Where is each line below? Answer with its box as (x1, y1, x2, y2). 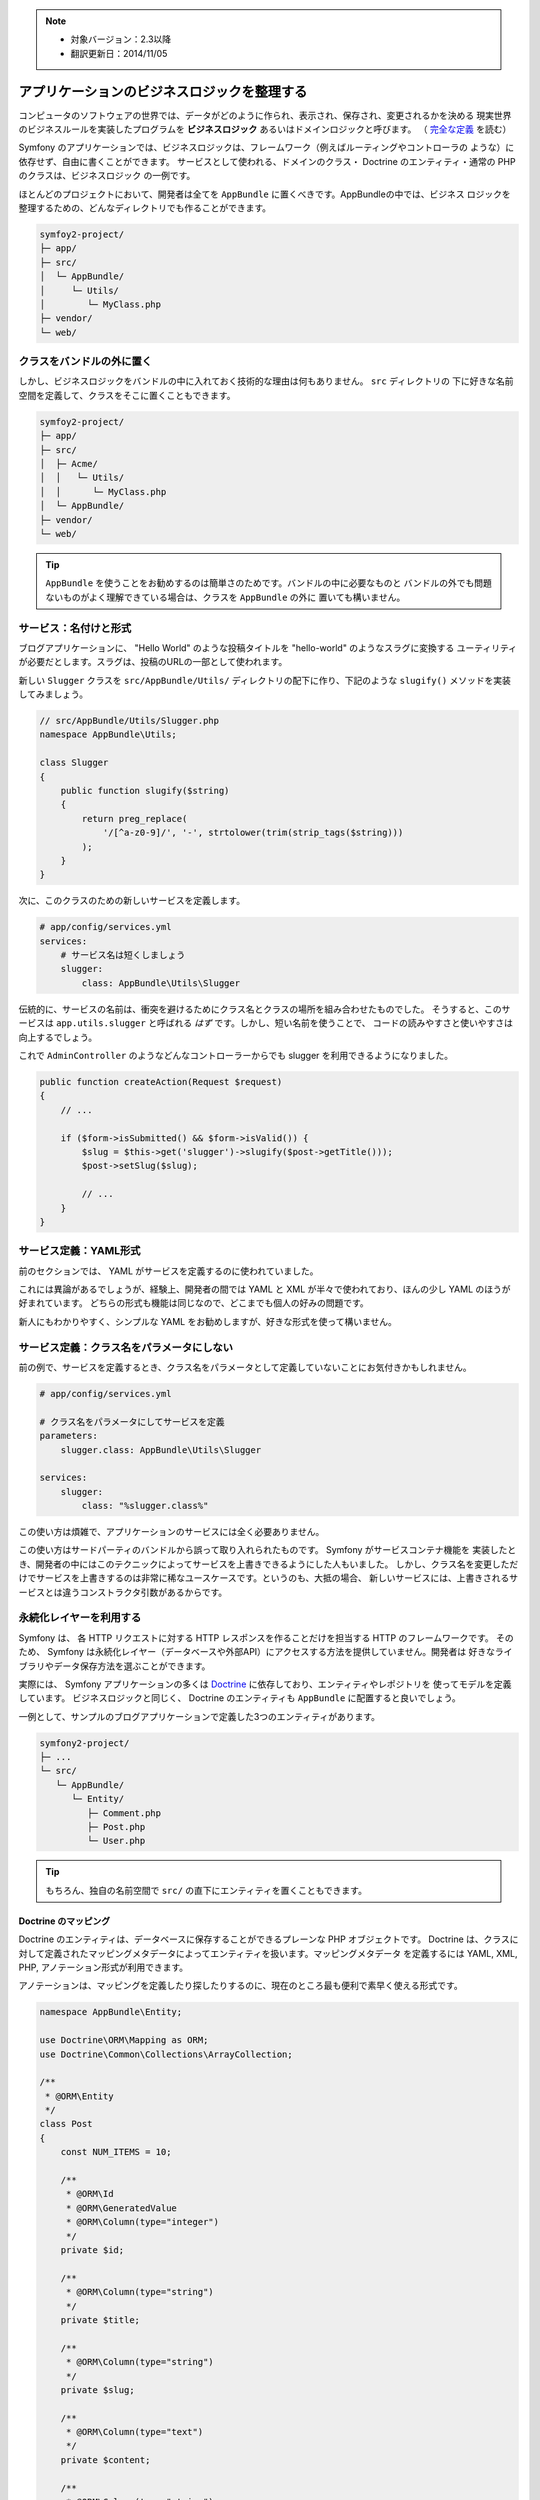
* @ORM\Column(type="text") (65, 2426, 204, 2438)
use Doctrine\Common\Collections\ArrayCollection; (39, 2048, 294, 2060)
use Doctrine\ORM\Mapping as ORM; (39, 2035, 209, 2046)
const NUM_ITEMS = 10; (60, 2146, 172, 2158)
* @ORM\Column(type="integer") (65, 2216, 220, 2228)
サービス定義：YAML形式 (18, 1244, 141, 1258)
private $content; (60, 2454, 151, 2465)
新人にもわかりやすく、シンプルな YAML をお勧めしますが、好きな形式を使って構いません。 (18, 1315, 397, 1327)
